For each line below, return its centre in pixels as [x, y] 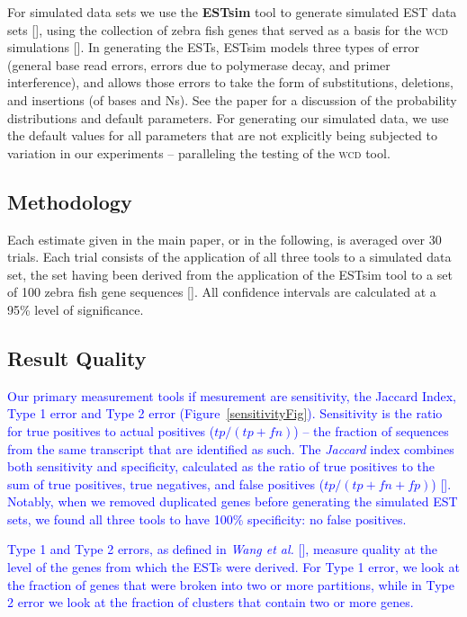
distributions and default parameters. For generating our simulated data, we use [228, 117]
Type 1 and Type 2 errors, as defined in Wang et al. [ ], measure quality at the [223, 549]
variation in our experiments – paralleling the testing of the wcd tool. [199, 152]
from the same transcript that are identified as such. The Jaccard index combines [231, 448]
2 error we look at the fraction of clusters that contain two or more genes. [211, 602]
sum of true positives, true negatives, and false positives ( [166, 483]
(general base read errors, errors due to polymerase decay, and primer [199, 64]
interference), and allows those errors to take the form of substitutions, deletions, [230, 82]
